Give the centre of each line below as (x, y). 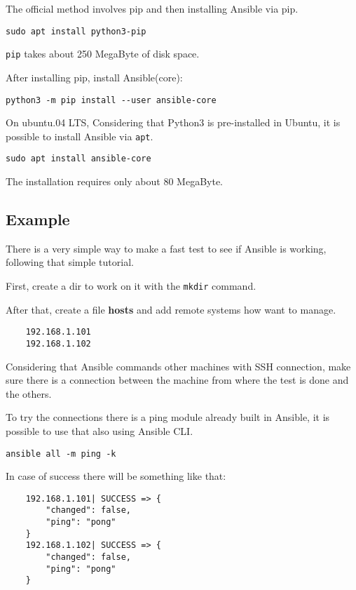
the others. (29, 393)
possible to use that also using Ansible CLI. (100, 430)
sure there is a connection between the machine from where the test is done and (177, 380)
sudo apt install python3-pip (76, 31)
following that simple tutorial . (70, 262)
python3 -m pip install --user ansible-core (111, 100)
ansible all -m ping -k (61, 454)
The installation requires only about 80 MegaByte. (115, 181)
